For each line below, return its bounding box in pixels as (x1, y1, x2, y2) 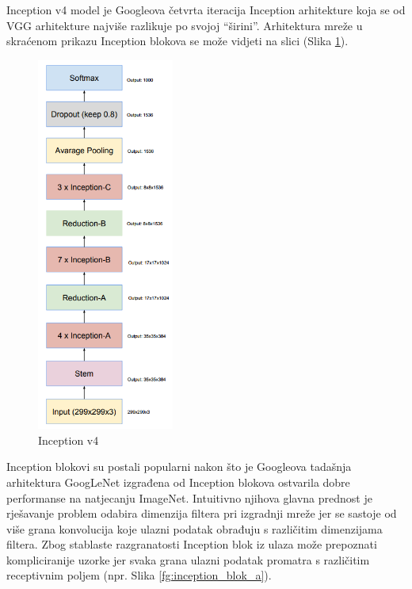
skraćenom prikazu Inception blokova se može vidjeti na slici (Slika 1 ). (6, 33, 349, 49)
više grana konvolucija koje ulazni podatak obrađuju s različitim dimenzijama (6, 520, 383, 537)
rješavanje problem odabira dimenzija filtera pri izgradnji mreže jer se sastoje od (6, 505, 397, 522)
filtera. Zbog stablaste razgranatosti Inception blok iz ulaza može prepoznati (6, 536, 377, 553)
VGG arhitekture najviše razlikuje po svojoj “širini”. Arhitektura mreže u (6, 17, 363, 33)
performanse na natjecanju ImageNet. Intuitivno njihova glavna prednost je (6, 489, 372, 506)
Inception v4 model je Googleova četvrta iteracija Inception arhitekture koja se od (6, 2, 406, 17)
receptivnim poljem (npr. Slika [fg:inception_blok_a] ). (6, 567, 272, 583)
